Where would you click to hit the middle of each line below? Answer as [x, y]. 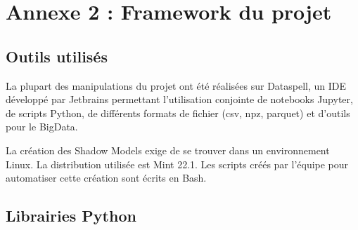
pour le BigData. [42, 127]
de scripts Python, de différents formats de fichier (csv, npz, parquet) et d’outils [178, 113]
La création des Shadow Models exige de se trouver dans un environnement [168, 150]
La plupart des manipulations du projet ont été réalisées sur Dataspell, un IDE [176, 85]
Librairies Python [71, 216]
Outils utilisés [57, 56]
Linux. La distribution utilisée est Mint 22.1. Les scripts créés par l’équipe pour [177, 164]
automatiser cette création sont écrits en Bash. [106, 178]
